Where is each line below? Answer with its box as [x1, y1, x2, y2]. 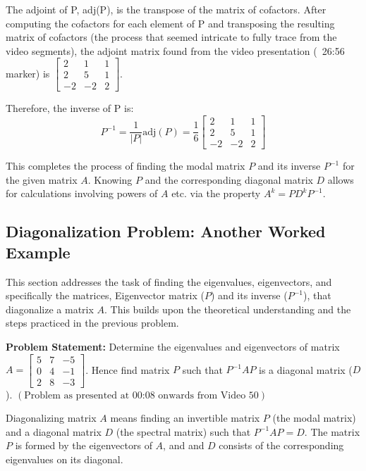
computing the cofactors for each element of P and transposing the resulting [6, 15, 335, 30]
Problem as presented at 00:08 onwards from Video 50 [24, 390, 259, 401]
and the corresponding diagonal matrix [145, 172, 313, 187]
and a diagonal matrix [6, 424, 102, 439]
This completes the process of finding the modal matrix [6, 158, 245, 173]
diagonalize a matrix [6, 301, 94, 316]
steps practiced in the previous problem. [6, 315, 179, 330]
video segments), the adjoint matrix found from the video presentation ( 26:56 [6, 43, 345, 58]
